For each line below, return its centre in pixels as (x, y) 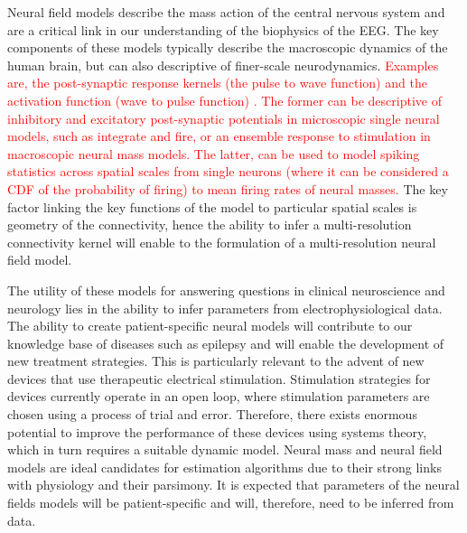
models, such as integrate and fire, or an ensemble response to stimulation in (219, 136)
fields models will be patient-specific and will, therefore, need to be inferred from (231, 503)
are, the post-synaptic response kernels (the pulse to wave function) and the (217, 83)
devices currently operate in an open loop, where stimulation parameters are (219, 396)
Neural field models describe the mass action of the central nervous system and (226, 12)
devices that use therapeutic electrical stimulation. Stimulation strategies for (219, 378)
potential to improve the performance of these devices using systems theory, (217, 431)
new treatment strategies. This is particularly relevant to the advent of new (216, 361)
